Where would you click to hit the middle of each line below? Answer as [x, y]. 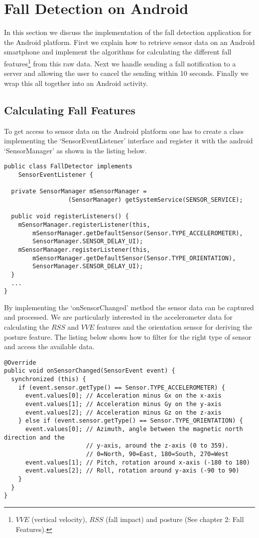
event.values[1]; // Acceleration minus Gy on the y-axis [123, 404]
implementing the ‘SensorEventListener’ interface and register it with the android [129, 141]
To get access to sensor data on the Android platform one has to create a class [124, 131]
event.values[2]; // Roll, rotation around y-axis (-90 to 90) [132, 471]
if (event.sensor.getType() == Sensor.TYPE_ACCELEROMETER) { [122, 387]
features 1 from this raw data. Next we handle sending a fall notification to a [120, 62]
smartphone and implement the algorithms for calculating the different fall [118, 52]
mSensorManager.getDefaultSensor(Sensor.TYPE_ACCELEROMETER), [138, 233]
